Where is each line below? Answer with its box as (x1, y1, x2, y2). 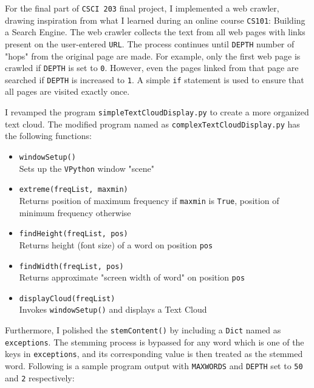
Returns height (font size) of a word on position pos (19, 238, 213, 251)
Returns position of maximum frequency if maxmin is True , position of (19, 194, 279, 206)
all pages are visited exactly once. (5, 85, 130, 98)
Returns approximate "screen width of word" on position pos (19, 271, 245, 284)
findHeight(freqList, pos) (19, 230, 128, 239)
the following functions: (5, 129, 92, 142)
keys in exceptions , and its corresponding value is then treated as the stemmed (5, 347, 303, 360)
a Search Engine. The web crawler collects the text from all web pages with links (5, 26, 305, 38)
